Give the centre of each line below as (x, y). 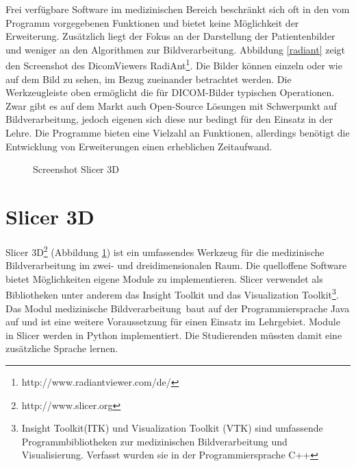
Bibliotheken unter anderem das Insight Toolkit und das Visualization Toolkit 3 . (172, 293)
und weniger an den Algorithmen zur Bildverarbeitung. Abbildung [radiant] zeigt (175, 49)
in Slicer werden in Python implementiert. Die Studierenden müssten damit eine (174, 335)
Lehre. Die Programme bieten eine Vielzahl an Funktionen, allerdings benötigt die (178, 132)
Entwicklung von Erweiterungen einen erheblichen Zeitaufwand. (139, 146)
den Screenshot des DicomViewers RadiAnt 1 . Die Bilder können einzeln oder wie (174, 65)
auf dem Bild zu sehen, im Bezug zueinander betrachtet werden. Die (149, 79)
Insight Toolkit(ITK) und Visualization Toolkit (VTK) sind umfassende (172, 428)
